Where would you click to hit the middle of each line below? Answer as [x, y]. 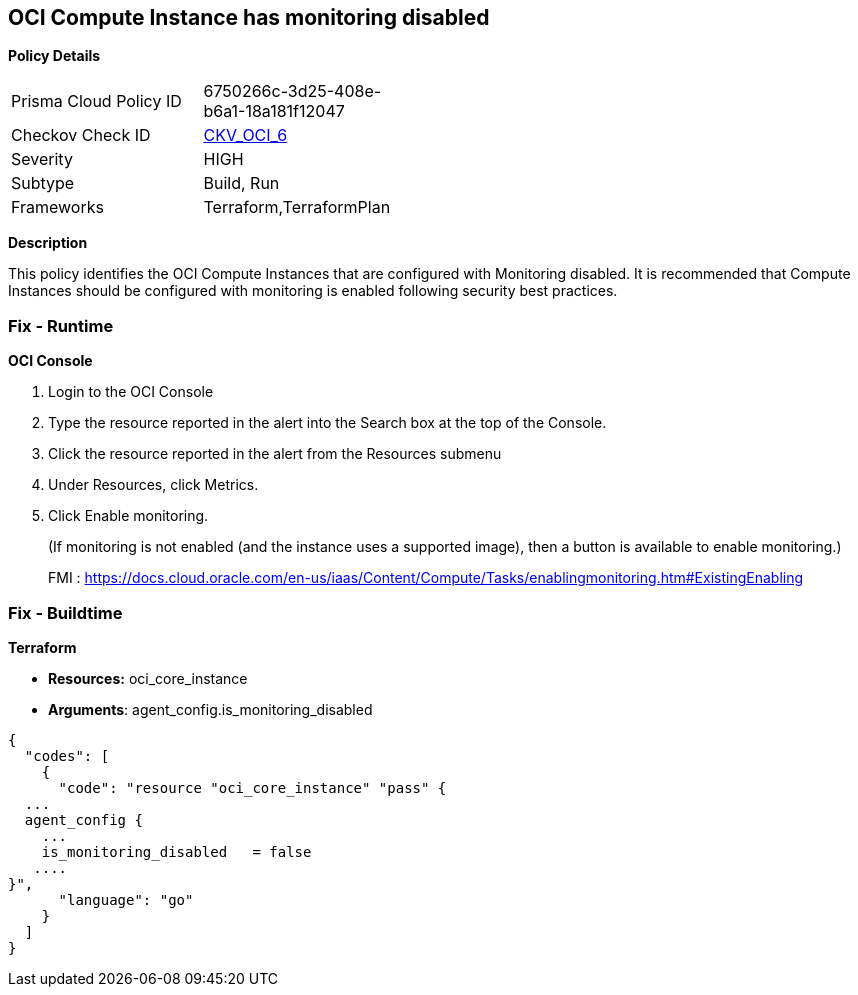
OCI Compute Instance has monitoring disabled [249, 17]
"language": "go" [126, 899]
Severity [42, 159]
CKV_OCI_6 [245, 135]
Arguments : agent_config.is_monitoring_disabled [210, 709]
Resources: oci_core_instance [148, 678]
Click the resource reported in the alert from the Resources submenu [275, 454]
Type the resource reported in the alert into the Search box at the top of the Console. [327, 423]
